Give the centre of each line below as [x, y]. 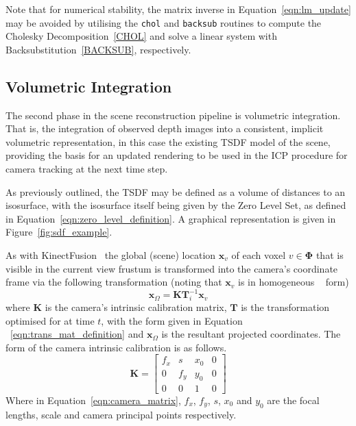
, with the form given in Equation [172, 320]
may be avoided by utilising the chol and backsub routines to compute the [164, 22]
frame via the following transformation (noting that [114, 282]
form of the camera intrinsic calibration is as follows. [116, 347]
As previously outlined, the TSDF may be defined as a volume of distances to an [176, 191]
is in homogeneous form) [294, 282]
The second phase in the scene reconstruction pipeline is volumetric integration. [173, 115]
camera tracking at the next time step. [87, 169]
